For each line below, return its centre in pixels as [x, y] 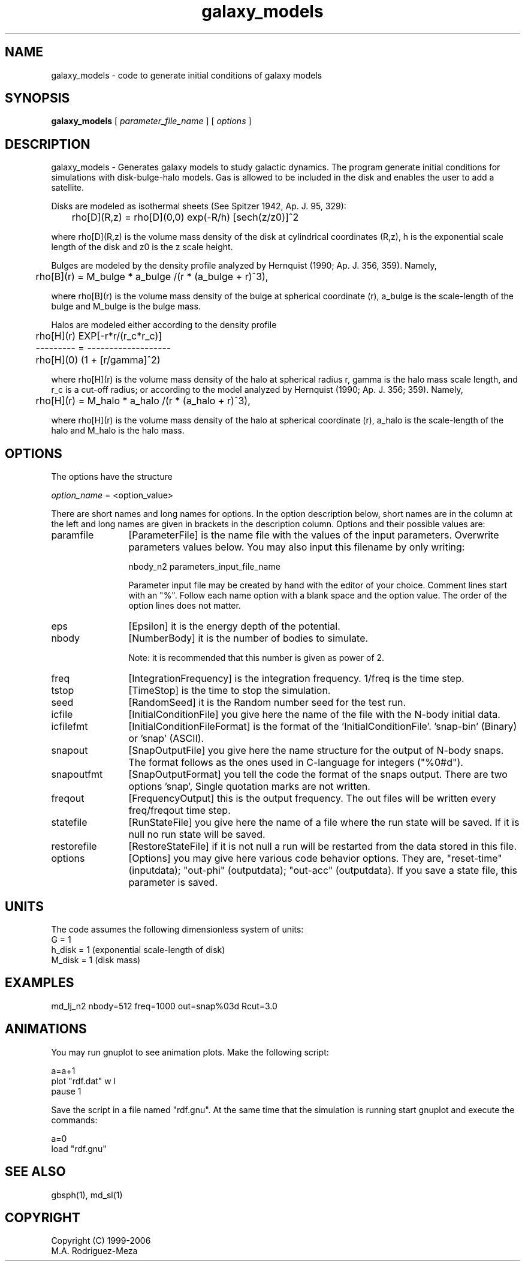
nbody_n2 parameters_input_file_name [204, 567]
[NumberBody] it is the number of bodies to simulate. [248, 638]
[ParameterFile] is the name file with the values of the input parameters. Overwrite [314, 535]
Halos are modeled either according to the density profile [164, 325]
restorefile [74, 846]
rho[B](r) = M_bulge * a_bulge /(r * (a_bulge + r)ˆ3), [152, 277]
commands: [74, 1120]
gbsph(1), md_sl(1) [87, 1195]
